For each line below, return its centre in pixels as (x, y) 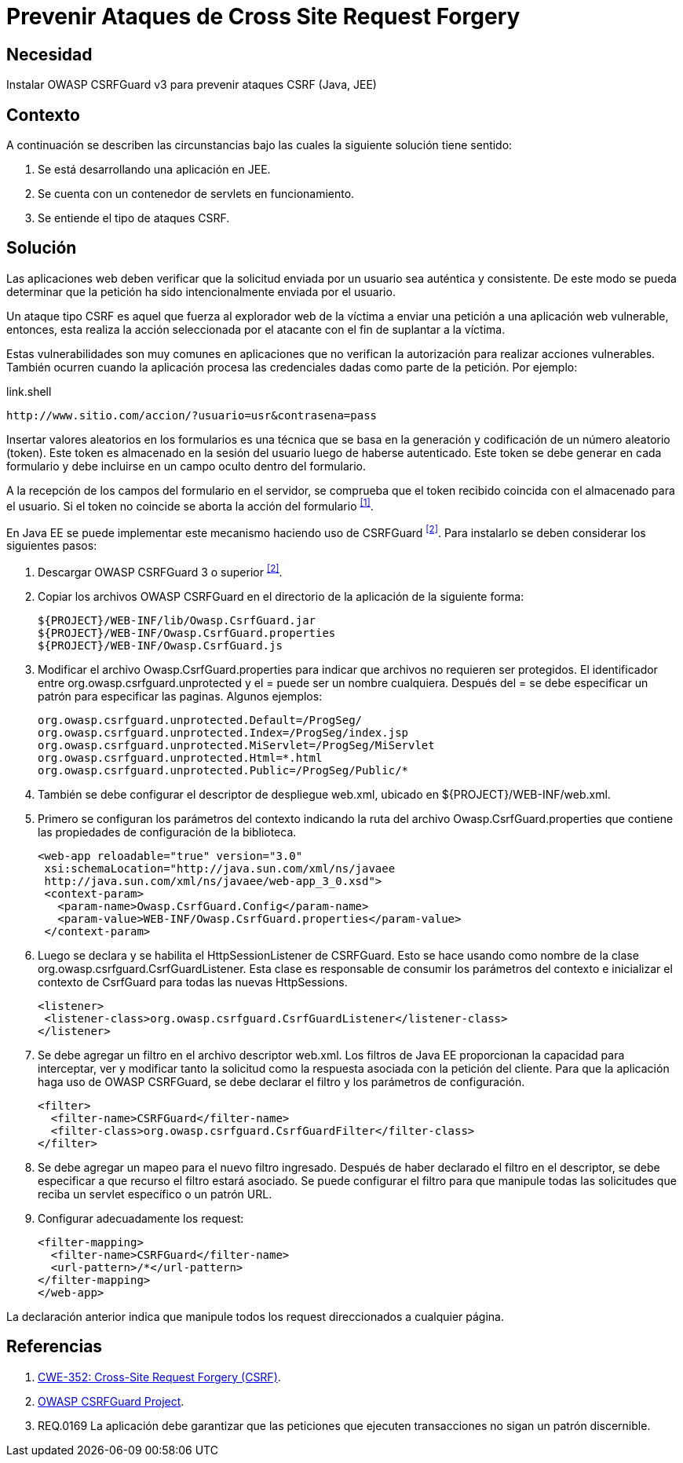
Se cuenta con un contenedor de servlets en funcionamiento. (196, 194)
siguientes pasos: (52, 546)
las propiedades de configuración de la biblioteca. (167, 832)
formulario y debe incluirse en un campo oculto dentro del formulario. (186, 466)
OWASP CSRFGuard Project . (111, 1401)
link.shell (29, 391)
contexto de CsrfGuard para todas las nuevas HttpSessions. (193, 982)
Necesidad (49, 54)
